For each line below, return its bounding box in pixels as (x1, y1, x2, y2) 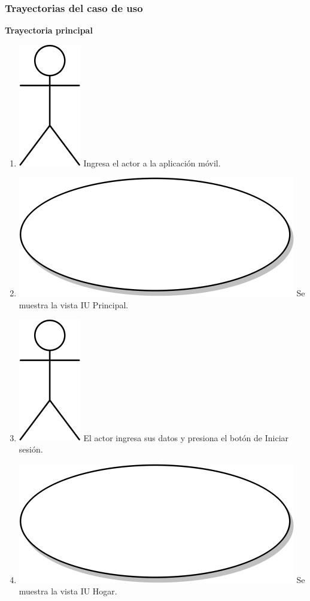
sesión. (19, 443, 43, 456)
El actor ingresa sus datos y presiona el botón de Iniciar (83, 431, 289, 444)
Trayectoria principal (5, 24, 93, 37)
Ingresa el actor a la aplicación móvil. (83, 156, 221, 169)
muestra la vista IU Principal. (19, 299, 129, 311)
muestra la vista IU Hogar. (19, 585, 117, 597)
